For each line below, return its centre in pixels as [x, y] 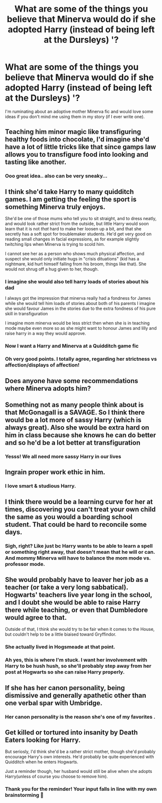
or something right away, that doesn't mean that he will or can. [80, 552]
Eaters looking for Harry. [43, 740]
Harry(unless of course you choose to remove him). [56, 776]
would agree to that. [36, 618]
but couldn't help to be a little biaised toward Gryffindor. [61, 634]
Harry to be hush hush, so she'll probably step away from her [78, 666]
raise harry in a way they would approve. [45, 334]
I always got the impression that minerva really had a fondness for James [78, 298]
